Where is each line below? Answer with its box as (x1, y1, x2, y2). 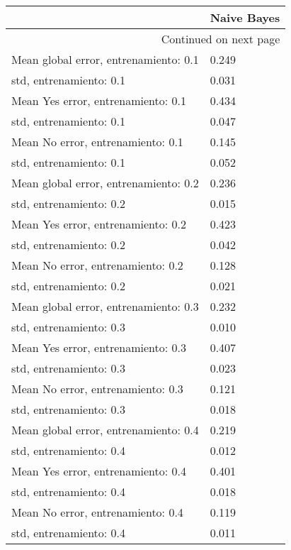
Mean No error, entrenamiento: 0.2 (11, 257, 183, 273)
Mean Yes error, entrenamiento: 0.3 (11, 339, 186, 356)
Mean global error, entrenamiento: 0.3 (11, 298, 199, 314)
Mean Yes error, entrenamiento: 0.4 (11, 463, 186, 479)
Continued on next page (161, 31, 280, 47)
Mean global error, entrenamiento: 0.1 (11, 51, 199, 67)
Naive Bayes (210, 9, 280, 26)
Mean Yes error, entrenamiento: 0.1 (11, 92, 186, 109)
